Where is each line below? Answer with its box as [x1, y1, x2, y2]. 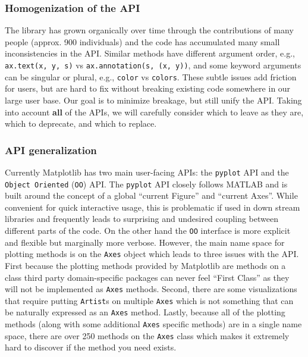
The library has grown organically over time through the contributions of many [5, 24, 294, 36]
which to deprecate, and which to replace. [5, 117, 157, 130]
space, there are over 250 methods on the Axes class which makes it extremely [5, 329, 290, 342]
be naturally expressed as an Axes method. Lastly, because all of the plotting [5, 306, 285, 318]
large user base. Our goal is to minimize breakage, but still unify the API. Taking [5, 93, 302, 106]
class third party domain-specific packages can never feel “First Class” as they [5, 271, 290, 283]
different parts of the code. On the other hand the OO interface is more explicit [5, 224, 291, 236]
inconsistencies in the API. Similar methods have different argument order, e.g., [5, 47, 295, 59]
